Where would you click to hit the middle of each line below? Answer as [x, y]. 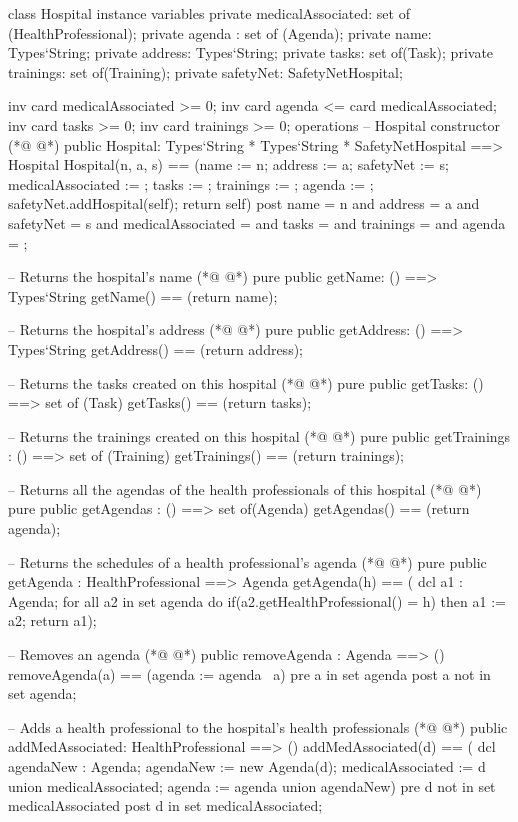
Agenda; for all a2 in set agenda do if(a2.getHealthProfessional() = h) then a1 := [257, 600]
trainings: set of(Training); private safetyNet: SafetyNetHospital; [205, 71]
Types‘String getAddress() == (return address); [155, 348]
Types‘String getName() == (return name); [143, 295]
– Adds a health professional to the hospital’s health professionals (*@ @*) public [258, 726]
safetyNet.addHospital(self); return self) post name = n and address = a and [244, 203]
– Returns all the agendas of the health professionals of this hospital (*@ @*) [245, 488]
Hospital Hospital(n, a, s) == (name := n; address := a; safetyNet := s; [228, 164]
